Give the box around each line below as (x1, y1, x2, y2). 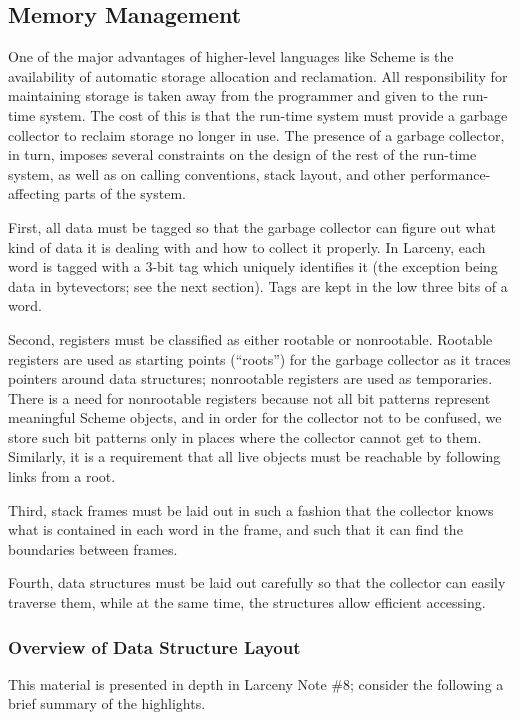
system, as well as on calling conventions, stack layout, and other (8, 163, 406, 184)
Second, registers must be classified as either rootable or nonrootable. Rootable (8, 328, 493, 349)
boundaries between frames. (8, 538, 178, 559)
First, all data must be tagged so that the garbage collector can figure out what (8, 216, 496, 237)
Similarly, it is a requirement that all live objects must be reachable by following (8, 446, 501, 467)
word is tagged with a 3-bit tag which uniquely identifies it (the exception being (8, 256, 498, 277)
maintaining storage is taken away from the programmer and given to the (8, 85, 458, 106)
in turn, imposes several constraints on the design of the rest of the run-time (8, 144, 477, 165)
